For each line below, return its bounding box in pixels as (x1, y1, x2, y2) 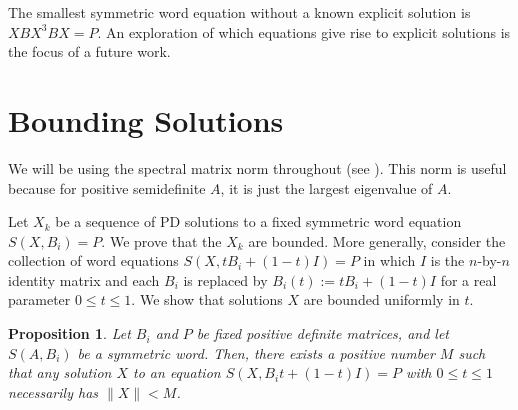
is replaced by (183, 269, 268, 290)
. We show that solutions (131, 289, 283, 310)
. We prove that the (101, 230, 222, 251)
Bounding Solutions (8, 99, 284, 140)
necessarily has (8, 381, 99, 402)
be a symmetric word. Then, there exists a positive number (77, 342, 435, 363)
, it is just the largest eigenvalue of (220, 177, 433, 198)
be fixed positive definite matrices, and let (196, 323, 449, 344)
